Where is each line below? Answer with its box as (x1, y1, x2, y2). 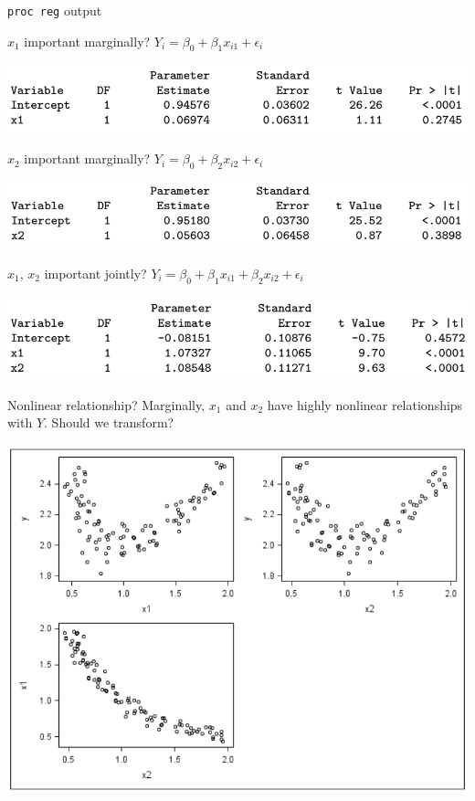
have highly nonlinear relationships (267, 395, 463, 414)
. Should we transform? (44, 413, 174, 432)
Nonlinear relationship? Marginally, (7, 395, 206, 414)
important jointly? (44, 263, 147, 282)
